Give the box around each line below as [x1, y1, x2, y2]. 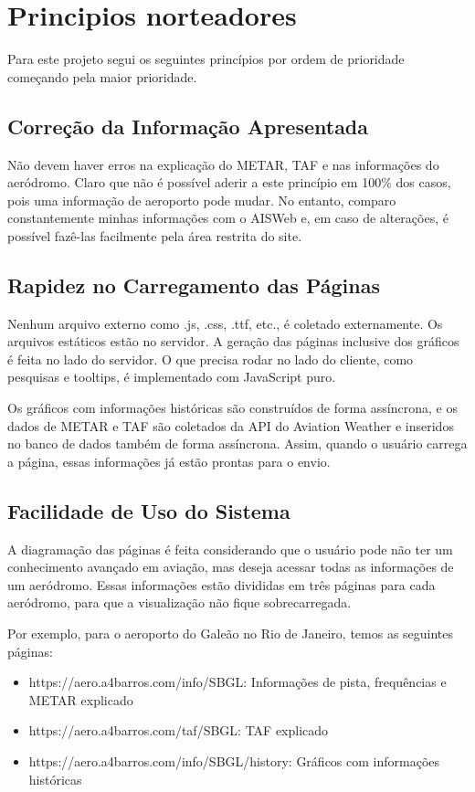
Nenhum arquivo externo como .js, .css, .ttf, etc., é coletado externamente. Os [7, 313, 443, 333]
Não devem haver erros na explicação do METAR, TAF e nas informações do [7, 154, 439, 174]
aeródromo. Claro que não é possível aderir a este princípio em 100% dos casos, [7, 173, 451, 192]
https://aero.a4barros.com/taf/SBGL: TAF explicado [28, 721, 329, 740]
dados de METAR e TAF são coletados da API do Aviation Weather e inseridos [7, 416, 454, 435]
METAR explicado [28, 690, 133, 709]
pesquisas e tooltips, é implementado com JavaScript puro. [7, 367, 336, 386]
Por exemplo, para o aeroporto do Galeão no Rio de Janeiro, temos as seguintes [7, 624, 454, 643]
